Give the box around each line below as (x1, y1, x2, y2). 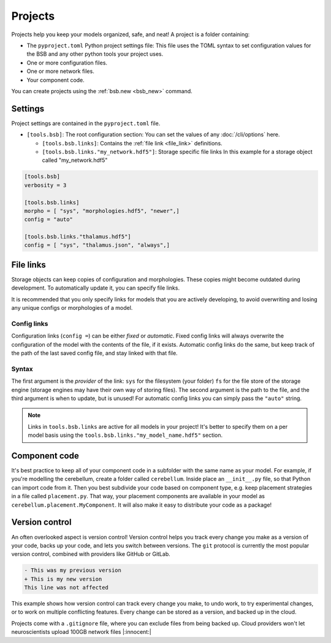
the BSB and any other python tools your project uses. (26, 50, 164, 58)
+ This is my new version (24, 576, 102, 582)
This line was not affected (24, 584, 108, 591)
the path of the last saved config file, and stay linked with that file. (11, 350, 178, 357)
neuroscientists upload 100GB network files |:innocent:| (11, 628, 151, 636)
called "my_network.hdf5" (42, 156, 108, 164)
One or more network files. (26, 67, 94, 75)
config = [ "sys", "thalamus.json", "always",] (24, 242, 170, 248)
